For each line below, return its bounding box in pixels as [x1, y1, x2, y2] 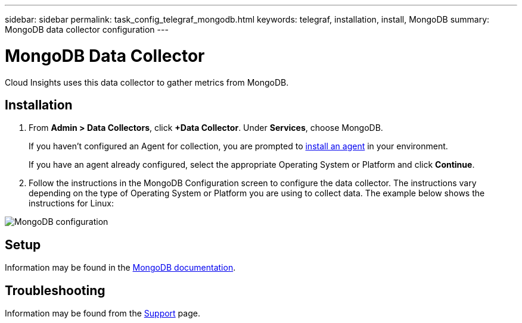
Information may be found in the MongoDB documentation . [5, 262, 236, 273]
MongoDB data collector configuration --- [5, 24, 169, 35]
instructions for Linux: [29, 198, 114, 209]
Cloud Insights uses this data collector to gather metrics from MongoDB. [5, 77, 289, 87]
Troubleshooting [5, 283, 105, 298]
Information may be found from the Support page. [5, 308, 200, 319]
